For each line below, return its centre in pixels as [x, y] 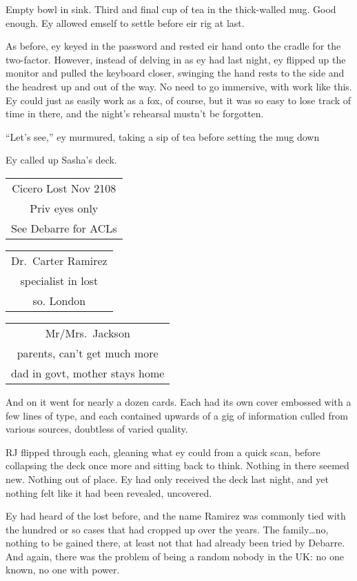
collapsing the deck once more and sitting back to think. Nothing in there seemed [177, 465]
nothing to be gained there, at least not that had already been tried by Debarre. [175, 543]
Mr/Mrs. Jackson [88, 333]
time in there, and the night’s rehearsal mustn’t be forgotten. [135, 114]
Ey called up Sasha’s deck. [61, 160]
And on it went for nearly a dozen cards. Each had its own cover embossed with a [178, 401]
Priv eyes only [64, 208]
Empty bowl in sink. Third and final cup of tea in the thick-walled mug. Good [171, 9]
